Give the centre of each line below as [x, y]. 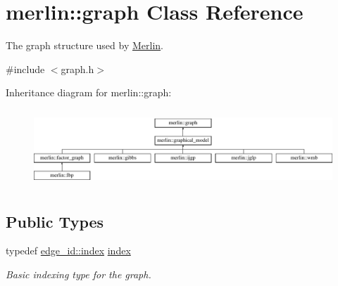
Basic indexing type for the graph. [79, 274]
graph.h [77, 69]
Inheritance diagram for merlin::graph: [89, 92]
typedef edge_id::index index [68, 251]
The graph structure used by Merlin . [84, 45]
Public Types [55, 221]
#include [25, 69]
